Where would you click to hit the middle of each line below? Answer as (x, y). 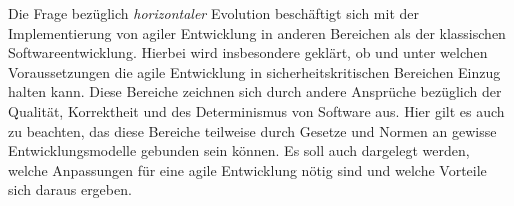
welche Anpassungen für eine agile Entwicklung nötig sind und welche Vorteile (247, 169)
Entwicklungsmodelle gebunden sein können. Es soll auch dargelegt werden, (239, 150)
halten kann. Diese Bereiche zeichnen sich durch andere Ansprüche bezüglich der (255, 91)
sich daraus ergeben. (70, 189)
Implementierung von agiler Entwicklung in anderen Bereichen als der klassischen (257, 32)
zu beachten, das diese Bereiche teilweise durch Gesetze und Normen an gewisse (252, 130)
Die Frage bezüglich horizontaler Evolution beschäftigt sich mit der (213, 13)
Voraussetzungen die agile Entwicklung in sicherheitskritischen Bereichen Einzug (254, 71)
